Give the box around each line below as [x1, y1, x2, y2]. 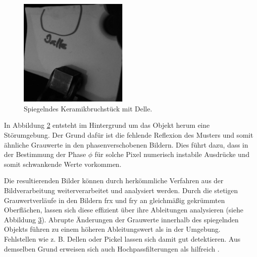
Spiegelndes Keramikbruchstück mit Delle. [24, 103, 153, 113]
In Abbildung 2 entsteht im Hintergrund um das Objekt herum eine [4, 120, 210, 130]
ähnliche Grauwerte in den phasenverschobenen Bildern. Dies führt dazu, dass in [4, 139, 249, 150]
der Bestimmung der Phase [4, 149, 86, 159]
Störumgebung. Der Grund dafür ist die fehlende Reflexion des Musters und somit [4, 130, 254, 140]
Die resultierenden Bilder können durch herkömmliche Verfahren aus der [4, 175, 224, 186]
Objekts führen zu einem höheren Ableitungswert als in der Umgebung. [4, 224, 221, 234]
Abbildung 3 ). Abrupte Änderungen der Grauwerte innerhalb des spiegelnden [4, 214, 239, 224]
